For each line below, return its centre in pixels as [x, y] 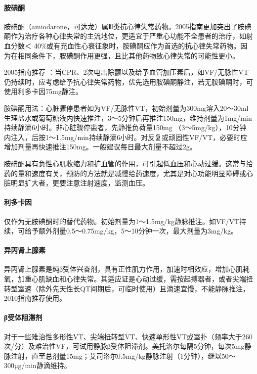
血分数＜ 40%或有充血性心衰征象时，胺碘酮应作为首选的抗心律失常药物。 [122, 45]
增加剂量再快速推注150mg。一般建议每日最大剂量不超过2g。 [100, 147]
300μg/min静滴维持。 [38, 365]
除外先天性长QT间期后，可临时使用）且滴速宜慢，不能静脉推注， [144, 288]
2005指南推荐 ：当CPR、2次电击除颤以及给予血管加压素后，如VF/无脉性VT [126, 72]
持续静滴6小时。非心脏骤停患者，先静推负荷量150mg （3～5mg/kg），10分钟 [125, 127]
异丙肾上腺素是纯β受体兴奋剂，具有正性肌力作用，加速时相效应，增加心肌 [124, 269]
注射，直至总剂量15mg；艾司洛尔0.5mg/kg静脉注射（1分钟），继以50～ [123, 355]
